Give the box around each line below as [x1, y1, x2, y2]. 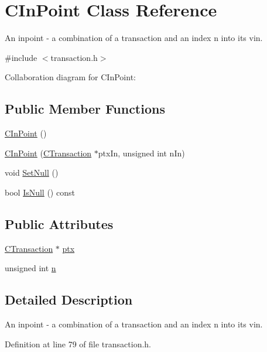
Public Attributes [5, 214, 114, 233]
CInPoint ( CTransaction [5, 146, 92, 159]
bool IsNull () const [5, 186, 75, 198]
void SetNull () [5, 166, 59, 179]
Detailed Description [5, 291, 133, 309]
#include [5, 51, 37, 63]
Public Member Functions [5, 100, 165, 118]
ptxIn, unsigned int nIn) [98, 146, 185, 159]
